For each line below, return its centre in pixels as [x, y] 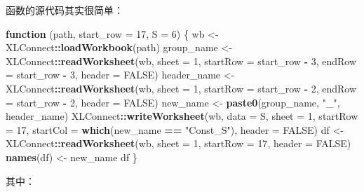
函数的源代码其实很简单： [65, 10]
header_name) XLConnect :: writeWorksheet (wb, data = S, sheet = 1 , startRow [182, 116]
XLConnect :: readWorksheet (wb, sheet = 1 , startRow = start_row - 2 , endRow [181, 88]
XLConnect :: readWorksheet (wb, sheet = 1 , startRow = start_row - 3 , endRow [181, 61]
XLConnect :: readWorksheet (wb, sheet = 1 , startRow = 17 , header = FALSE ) [178, 143]
